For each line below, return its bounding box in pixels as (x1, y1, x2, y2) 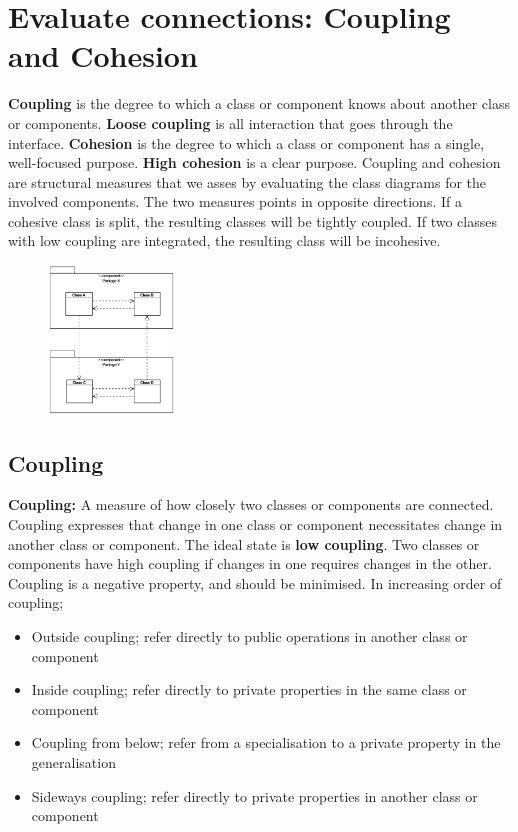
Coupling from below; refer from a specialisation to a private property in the (31, 732, 501, 753)
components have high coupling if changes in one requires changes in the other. (8, 553, 492, 574)
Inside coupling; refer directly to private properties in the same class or (31, 679, 467, 700)
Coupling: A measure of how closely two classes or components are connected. (8, 494, 494, 515)
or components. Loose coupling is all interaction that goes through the (8, 112, 453, 133)
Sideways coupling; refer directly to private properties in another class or (31, 785, 478, 806)
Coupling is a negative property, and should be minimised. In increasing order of (8, 572, 502, 593)
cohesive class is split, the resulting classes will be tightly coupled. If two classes (8, 210, 497, 231)
